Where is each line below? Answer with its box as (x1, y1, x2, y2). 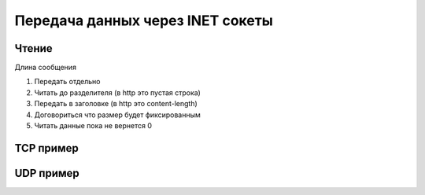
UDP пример (14, 166, 80, 180)
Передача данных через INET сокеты (14, 12, 273, 29)
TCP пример (14, 142, 79, 155)
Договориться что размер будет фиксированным (34, 110, 201, 120)
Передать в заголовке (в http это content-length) (34, 99, 198, 109)
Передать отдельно (34, 77, 102, 86)
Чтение (14, 42, 53, 55)
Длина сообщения (14, 63, 76, 72)
